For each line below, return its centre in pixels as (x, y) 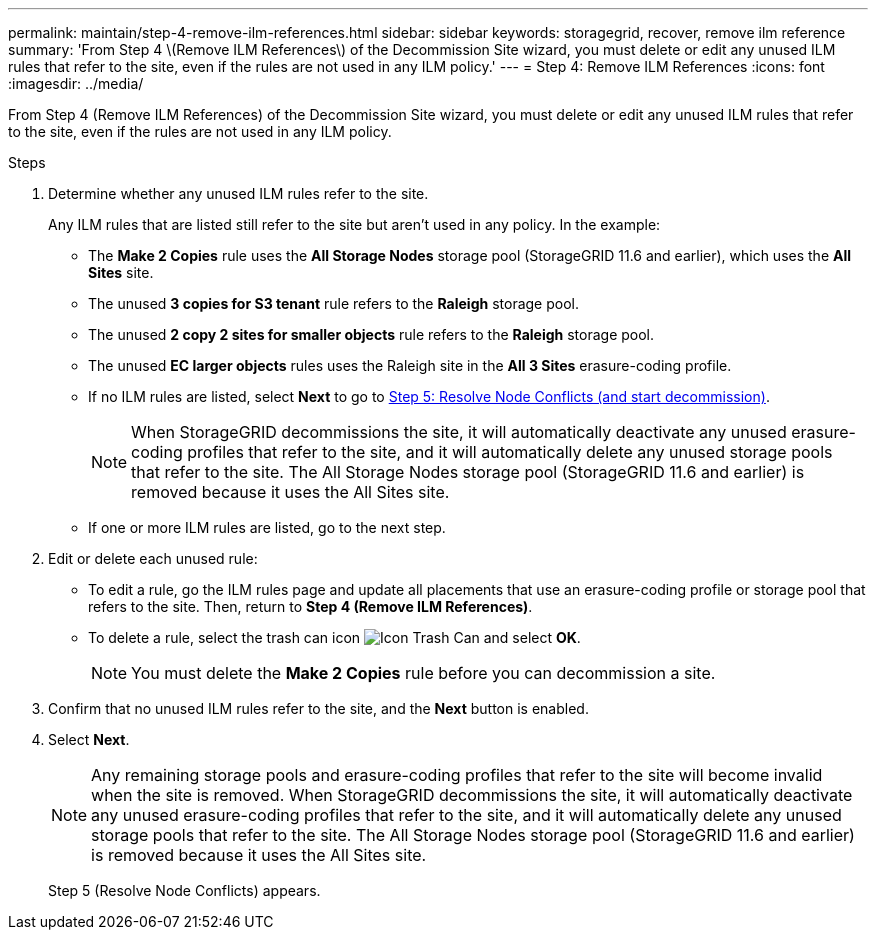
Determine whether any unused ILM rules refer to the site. (238, 193)
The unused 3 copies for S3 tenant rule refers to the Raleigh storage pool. (333, 303)
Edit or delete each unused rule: (153, 558)
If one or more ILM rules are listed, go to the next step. (267, 527)
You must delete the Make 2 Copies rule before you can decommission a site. (423, 673)
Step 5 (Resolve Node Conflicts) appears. (184, 890)
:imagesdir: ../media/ (76, 83)
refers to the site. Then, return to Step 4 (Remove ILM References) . (310, 606)
